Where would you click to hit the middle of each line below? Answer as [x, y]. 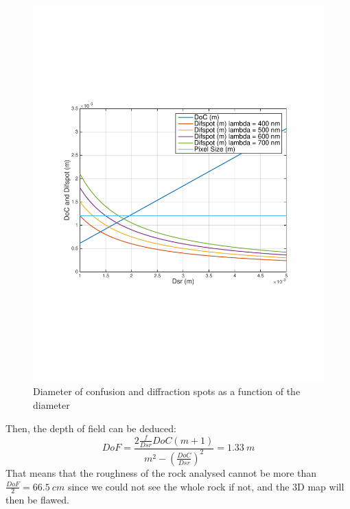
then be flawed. [37, 500]
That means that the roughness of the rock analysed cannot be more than [161, 472]
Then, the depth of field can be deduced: [91, 428]
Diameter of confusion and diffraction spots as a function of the [167, 391]
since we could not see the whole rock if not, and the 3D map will [206, 486]
